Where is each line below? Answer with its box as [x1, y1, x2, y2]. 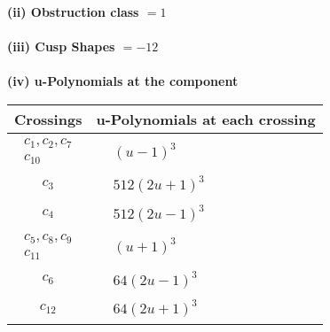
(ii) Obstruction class [7, 3, 139, 20]
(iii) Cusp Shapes [7, 37, 115, 56]
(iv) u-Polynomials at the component [7, 72, 239, 90]
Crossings [14, 108, 82, 129]
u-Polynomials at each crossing [96, 108, 316, 129]
